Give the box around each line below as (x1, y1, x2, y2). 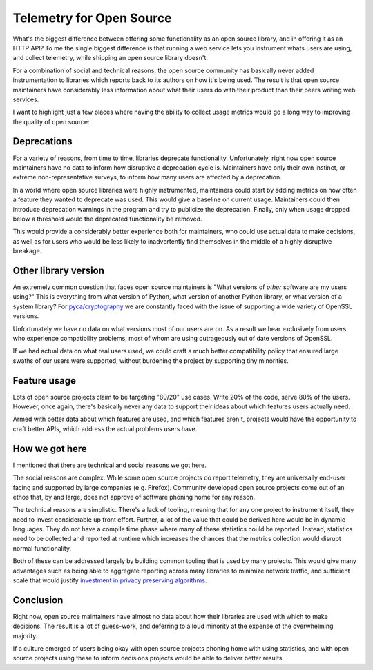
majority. (12, 631, 38, 640)
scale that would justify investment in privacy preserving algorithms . (12, 576, 207, 584)
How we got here (12, 442, 88, 455)
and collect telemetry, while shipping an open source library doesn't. (12, 54, 209, 62)
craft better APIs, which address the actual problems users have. (12, 424, 198, 433)
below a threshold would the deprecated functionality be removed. (12, 215, 203, 223)
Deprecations (12, 135, 73, 148)
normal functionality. (12, 544, 72, 552)
